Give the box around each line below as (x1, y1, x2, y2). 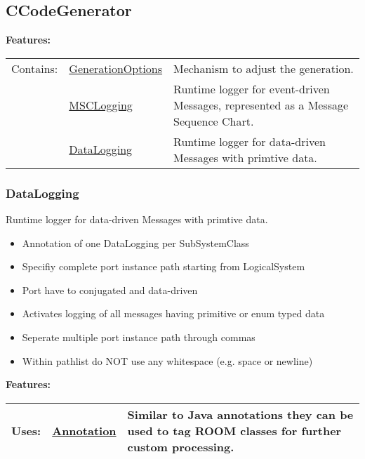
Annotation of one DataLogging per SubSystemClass (22, 235, 249, 250)
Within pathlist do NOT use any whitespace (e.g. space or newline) (22, 353, 313, 368)
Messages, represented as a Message (173, 96, 349, 113)
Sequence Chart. (173, 112, 254, 129)
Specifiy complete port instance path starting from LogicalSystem (22, 259, 305, 274)
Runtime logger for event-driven (173, 80, 330, 97)
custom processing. (127, 438, 234, 455)
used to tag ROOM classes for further (127, 422, 342, 439)
